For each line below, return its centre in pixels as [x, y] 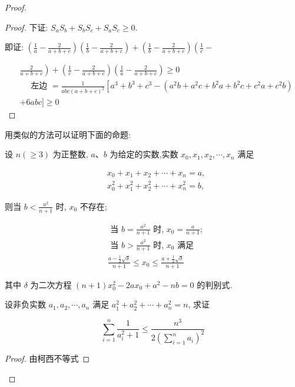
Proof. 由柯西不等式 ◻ [47, 358]
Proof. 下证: [26, 27]
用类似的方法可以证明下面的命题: [68, 134]
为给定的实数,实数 [144, 154]
